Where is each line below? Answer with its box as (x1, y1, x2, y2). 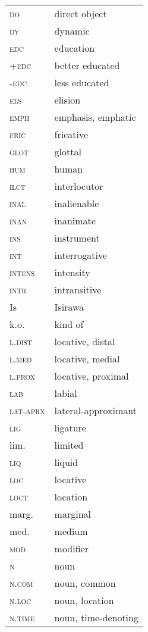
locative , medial (54, 352, 120, 365)
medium (54, 524, 88, 538)
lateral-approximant (54, 403, 137, 417)
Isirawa (54, 300, 84, 314)
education (54, 41, 95, 55)
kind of (54, 317, 84, 331)
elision (54, 93, 81, 107)
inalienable (54, 196, 99, 210)
